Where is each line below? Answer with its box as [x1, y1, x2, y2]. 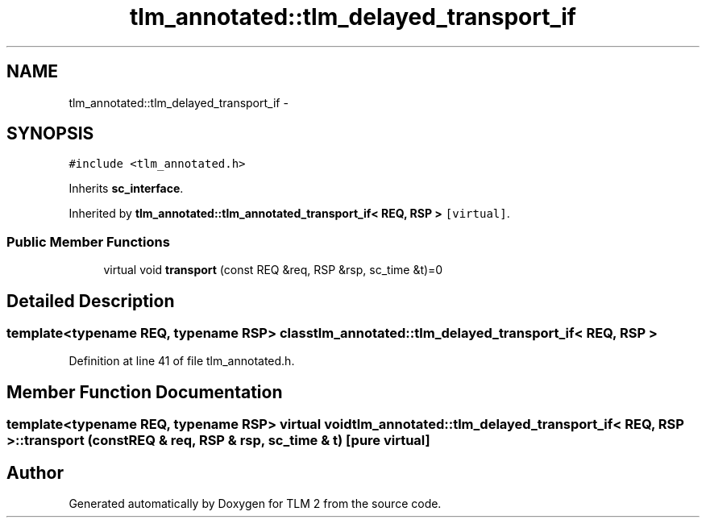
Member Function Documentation [6, 381, 283, 402]
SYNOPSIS [6, 123, 94, 144]
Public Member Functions [6, 233, 170, 250]
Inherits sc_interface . [69, 181, 184, 196]
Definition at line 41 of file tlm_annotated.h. [69, 354, 295, 368]
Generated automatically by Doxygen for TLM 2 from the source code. [69, 497, 442, 511]
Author [6, 462, 64, 483]
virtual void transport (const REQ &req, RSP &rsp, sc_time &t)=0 [103, 263, 443, 277]
